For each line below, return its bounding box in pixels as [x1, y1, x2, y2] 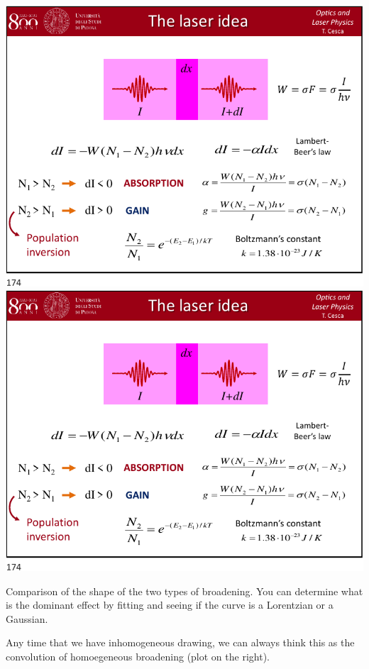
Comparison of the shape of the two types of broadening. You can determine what [6, 583, 363, 598]
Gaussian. [6, 611, 48, 626]
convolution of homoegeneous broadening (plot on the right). [6, 649, 270, 664]
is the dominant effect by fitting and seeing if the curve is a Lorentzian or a [6, 597, 334, 612]
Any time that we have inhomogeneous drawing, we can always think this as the [6, 635, 355, 650]
